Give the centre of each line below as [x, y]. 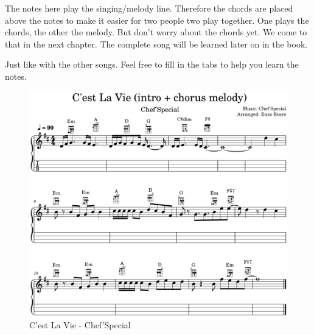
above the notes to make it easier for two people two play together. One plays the [157, 20]
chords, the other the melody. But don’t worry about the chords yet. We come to [156, 32]
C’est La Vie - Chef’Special [80, 325]
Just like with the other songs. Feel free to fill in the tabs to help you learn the [152, 64]
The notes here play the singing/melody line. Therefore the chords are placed [149, 8]
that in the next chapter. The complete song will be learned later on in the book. [156, 44]
